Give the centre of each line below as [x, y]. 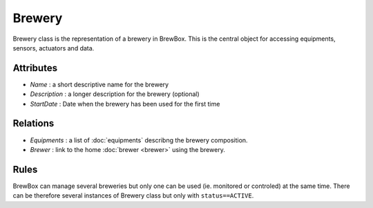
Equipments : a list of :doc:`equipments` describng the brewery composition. [139, 140]
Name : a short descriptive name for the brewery [99, 84]
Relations [34, 123]
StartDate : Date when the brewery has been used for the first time [125, 104]
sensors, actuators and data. [54, 48]
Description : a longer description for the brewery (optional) [115, 94]
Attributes [35, 68]
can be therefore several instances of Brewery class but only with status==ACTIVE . [133, 196]
